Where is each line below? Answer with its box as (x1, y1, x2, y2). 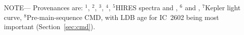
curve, (4, 12, 22, 22)
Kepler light (205, 2, 241, 12)
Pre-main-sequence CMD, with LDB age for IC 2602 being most (26, 12, 219, 22)
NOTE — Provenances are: (4, 2, 83, 12)
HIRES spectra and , (115, 2, 178, 12)
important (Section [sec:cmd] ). (4, 21, 95, 32)
